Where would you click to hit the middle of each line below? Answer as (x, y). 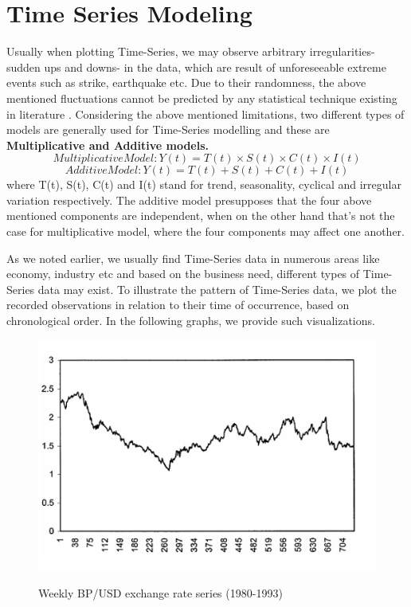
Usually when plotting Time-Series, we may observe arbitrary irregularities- (191, 51)
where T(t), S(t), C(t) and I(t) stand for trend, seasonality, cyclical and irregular (204, 184)
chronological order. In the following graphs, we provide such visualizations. (191, 321)
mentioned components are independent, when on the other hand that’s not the (201, 215)
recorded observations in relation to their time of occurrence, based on (178, 305)
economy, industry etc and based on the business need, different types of (183, 274)
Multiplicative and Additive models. (108, 145)
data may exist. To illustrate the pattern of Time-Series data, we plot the (217, 289)
